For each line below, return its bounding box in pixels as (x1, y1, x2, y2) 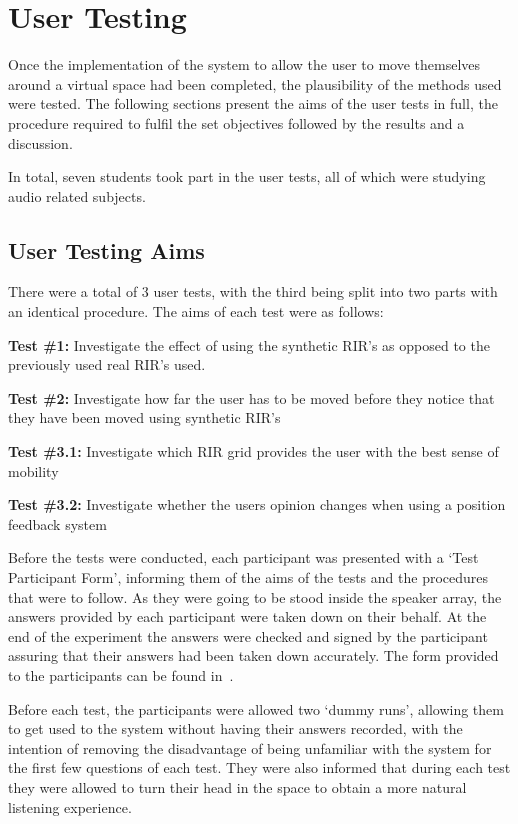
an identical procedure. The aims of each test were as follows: (8, 301, 384, 322)
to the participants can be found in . (8, 664, 234, 685)
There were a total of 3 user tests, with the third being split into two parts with (8, 281, 498, 302)
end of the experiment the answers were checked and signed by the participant (8, 625, 488, 646)
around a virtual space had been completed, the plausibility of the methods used (8, 73, 502, 94)
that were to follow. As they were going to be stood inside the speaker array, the (8, 586, 502, 607)
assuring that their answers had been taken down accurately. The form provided (8, 645, 499, 666)
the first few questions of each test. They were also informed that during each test (8, 757, 511, 778)
